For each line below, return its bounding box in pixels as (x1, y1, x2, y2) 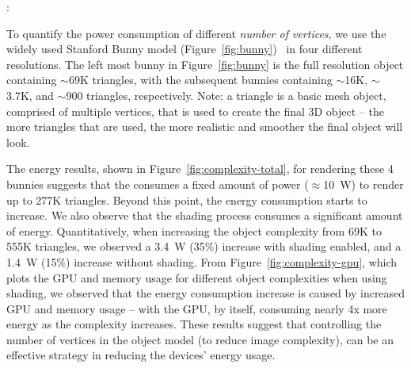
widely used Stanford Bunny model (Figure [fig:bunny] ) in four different (6, 40, 363, 57)
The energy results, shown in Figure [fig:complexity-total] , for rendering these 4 (6, 160, 394, 177)
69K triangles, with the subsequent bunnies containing (68, 71, 333, 88)
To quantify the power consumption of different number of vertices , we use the (6, 25, 386, 41)
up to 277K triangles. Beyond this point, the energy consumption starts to (6, 191, 367, 208)
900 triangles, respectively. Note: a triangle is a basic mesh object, (66, 86, 386, 103)
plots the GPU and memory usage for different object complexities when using (6, 269, 387, 286)
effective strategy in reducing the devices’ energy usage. (6, 347, 276, 363)
